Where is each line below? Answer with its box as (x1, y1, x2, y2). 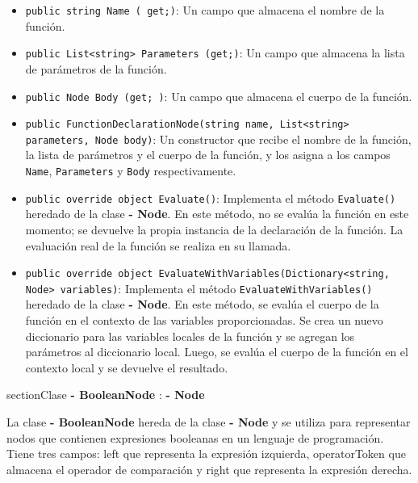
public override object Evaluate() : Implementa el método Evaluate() (25, 189, 396, 206)
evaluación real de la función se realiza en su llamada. (25, 237, 291, 254)
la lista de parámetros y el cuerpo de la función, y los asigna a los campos (25, 146, 391, 163)
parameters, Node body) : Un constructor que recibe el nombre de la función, (25, 130, 412, 147)
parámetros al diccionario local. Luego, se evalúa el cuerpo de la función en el (25, 343, 408, 360)
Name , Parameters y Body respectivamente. (25, 162, 236, 179)
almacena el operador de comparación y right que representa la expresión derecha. (6, 460, 412, 477)
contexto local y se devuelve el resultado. (25, 359, 228, 376)
